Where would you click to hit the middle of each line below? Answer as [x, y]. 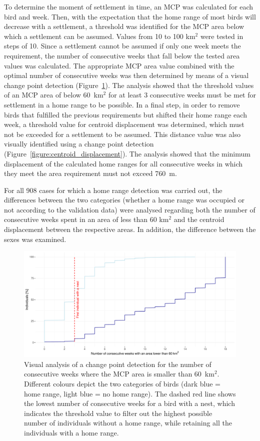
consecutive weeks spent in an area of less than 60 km [86, 219]
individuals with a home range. [71, 432]
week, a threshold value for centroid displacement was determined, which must [124, 124]
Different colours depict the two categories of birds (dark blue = [122, 384]
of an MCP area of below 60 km [54, 95]
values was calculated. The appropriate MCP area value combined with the [119, 65]
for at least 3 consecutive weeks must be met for [182, 95]
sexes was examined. [35, 239]
